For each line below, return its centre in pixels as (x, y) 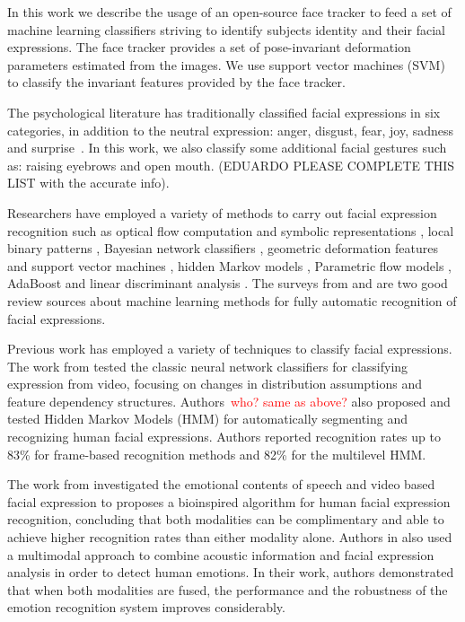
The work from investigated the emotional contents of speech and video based (221, 484)
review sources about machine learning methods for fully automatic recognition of (232, 300)
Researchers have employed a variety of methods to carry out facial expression (222, 212)
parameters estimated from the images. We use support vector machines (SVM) (226, 64)
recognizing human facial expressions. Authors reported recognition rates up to (224, 437)
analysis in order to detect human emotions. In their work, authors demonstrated (231, 572)
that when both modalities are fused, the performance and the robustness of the (228, 589)
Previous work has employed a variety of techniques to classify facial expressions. (230, 349)
